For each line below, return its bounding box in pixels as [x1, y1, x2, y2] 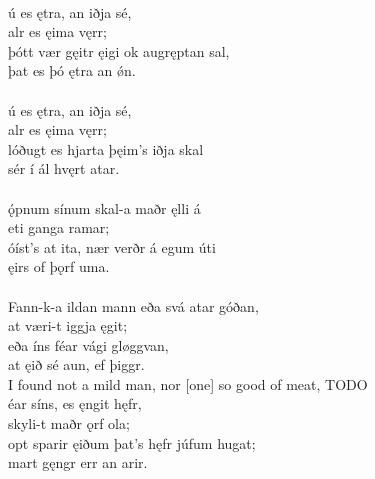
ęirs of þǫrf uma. [8, 256, 110, 277]
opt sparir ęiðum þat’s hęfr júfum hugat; [8, 432, 256, 453]
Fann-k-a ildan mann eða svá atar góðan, [8, 295, 259, 316]
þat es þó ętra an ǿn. [8, 60, 136, 81]
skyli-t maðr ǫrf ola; [8, 413, 130, 434]
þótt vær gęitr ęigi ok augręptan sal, [8, 40, 230, 61]
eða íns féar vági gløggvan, [8, 334, 169, 355]
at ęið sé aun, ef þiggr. [8, 354, 145, 375]
